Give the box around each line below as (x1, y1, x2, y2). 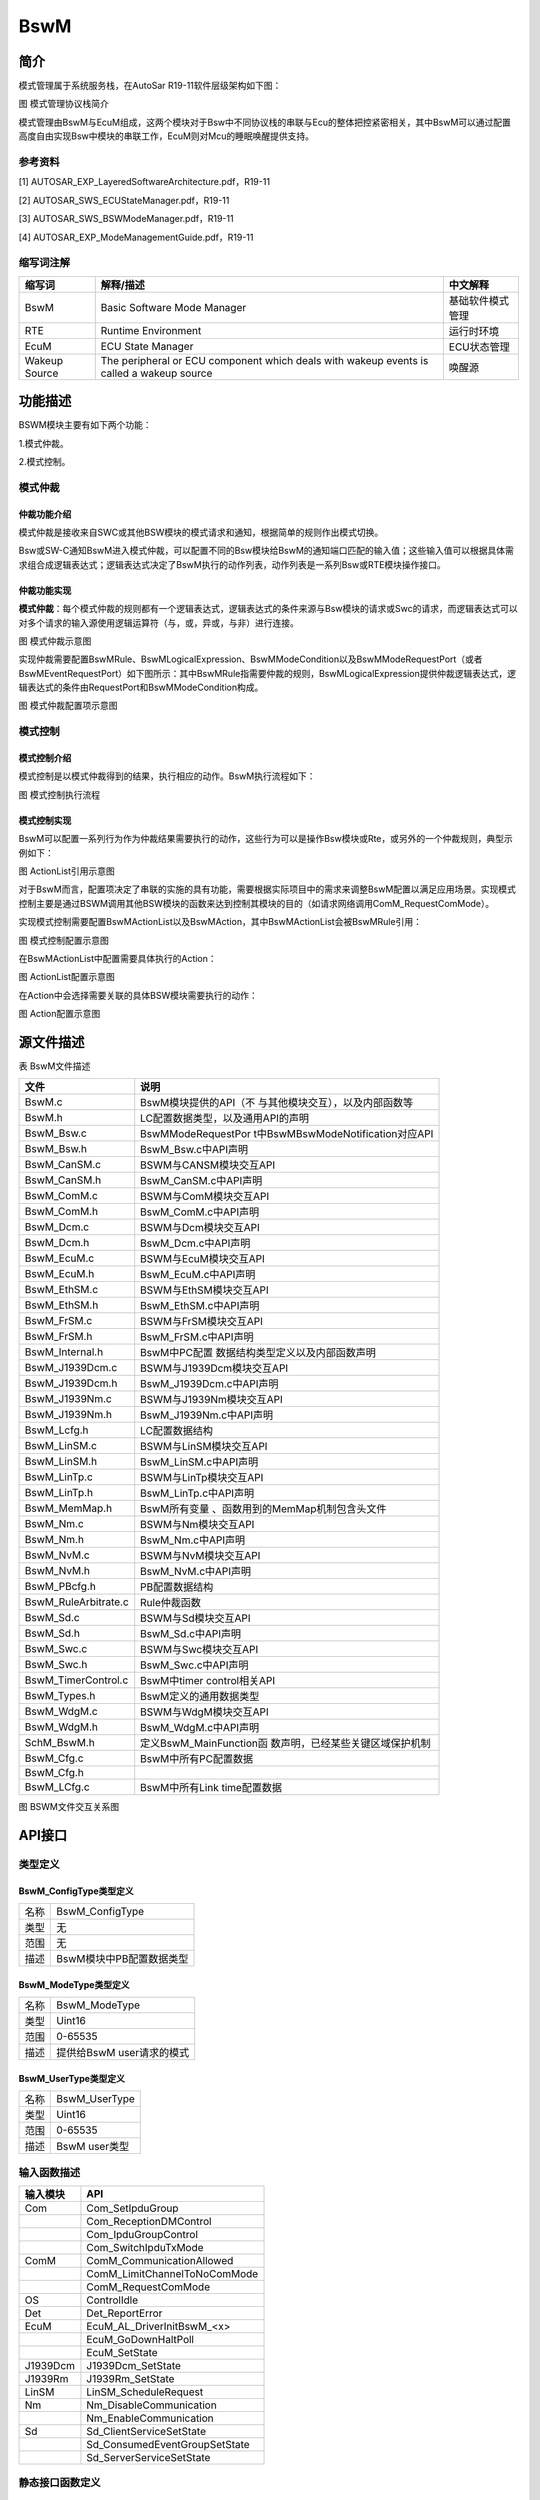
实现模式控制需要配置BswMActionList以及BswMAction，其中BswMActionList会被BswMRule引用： (18, 916, 422, 928)
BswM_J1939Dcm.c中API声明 (140, 1377, 279, 1391)
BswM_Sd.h (24, 1626, 80, 1640)
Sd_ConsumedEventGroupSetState (86, 2438, 250, 2452)
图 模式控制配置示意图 (18, 934, 109, 946)
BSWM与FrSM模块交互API (140, 1315, 264, 1329)
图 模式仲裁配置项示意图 (18, 700, 118, 712)
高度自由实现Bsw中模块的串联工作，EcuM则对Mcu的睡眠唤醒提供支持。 (18, 130, 315, 142)
